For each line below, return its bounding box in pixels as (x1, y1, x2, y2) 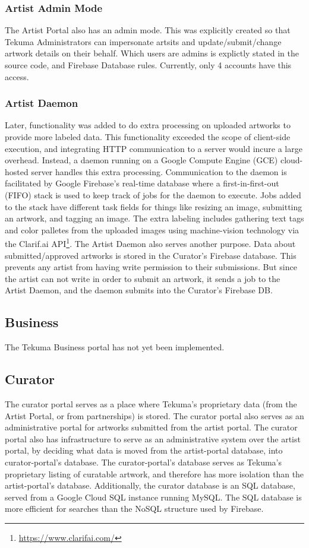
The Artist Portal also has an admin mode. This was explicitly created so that (5, 24, 291, 36)
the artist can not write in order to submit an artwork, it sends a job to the (5, 272, 280, 284)
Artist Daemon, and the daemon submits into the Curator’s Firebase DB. (5, 284, 273, 296)
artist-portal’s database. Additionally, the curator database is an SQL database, (5, 479, 295, 492)
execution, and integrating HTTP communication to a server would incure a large (5, 142, 302, 154)
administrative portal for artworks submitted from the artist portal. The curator (5, 421, 298, 433)
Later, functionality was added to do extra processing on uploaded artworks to (5, 119, 291, 131)
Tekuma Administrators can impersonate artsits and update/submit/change (5, 35, 282, 47)
